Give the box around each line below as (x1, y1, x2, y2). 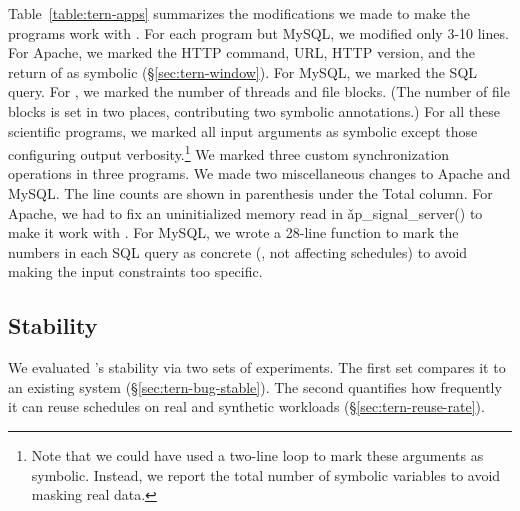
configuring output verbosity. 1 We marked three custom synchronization (8, 141, 450, 164)
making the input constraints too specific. (8, 261, 263, 282)
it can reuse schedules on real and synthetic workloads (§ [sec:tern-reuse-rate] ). (8, 396, 485, 417)
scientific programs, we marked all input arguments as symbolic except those (8, 120, 478, 141)
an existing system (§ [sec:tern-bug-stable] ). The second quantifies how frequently (8, 376, 502, 397)
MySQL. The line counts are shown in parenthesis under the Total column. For (8, 183, 493, 203)
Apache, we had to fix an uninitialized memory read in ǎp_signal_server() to (8, 202, 483, 223)
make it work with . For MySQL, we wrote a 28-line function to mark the (8, 222, 459, 243)
